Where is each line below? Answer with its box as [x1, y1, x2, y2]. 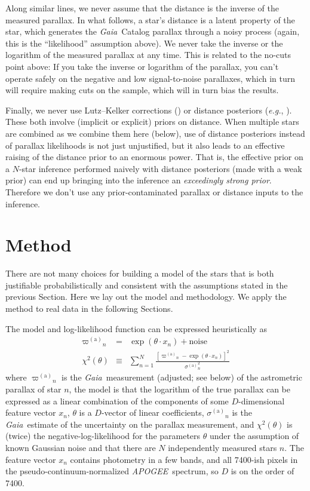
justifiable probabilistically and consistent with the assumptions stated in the [5, 278, 288, 291]
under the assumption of [209, 429, 299, 442]
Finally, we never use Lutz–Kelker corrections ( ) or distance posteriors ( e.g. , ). [5, 103, 292, 116]
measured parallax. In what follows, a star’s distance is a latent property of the [5, 13, 295, 26]
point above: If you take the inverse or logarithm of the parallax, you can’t [5, 60, 279, 72]
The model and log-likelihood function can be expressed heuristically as [5, 322, 267, 335]
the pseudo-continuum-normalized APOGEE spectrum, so [5, 465, 219, 477]
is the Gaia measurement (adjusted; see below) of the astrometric [62, 371, 302, 383]
